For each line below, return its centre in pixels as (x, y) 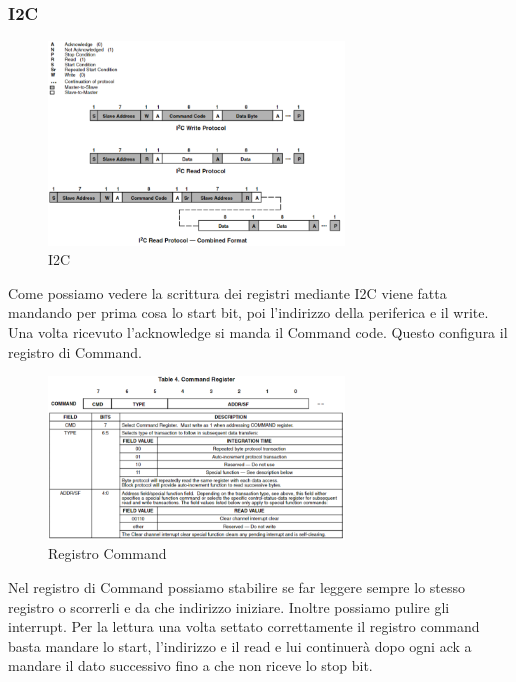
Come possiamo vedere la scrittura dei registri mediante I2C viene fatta (227, 292)
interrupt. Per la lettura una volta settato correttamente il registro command (244, 626)
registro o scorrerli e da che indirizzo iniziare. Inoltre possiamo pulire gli (229, 606)
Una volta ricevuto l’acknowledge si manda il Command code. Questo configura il (258, 331)
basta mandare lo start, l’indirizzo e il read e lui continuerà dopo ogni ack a (240, 645)
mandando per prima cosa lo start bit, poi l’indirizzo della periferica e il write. (248, 312)
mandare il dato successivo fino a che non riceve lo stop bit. (190, 665)
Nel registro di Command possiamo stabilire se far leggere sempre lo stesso (237, 587)
